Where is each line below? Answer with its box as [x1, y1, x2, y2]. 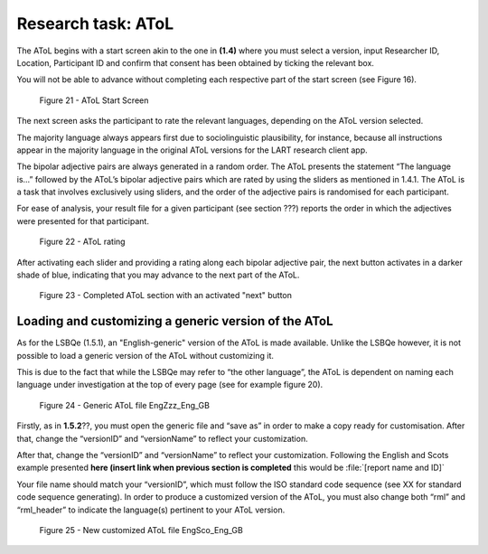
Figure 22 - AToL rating [39, 236, 126, 248]
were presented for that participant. [16, 215, 149, 226]
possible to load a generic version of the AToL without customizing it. [16, 350, 275, 361]
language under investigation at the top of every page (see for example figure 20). [16, 380, 324, 390]
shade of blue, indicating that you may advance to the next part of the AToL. [16, 269, 300, 280]
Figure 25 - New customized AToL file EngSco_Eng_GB [39, 525, 243, 535]
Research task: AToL [16, 14, 174, 33]
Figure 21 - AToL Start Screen [39, 95, 149, 106]
